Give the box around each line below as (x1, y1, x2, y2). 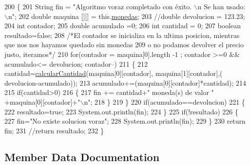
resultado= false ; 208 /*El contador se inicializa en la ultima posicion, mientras (4, 30, 240, 40)
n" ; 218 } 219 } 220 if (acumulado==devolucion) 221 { (84, 96, 245, 107)
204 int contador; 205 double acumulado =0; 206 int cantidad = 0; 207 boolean (4, 20, 241, 31)
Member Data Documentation (4, 149, 160, 164)
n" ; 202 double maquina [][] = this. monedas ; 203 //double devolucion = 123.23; (8, 11, 245, 21)
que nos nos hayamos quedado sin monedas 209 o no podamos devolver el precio (4, 39, 244, 50)
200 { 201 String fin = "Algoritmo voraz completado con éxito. (4, 1, 192, 11)
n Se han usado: (197, 1, 246, 11)
